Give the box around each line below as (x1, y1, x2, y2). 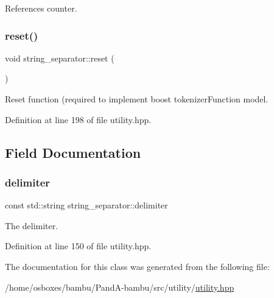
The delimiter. (5, 219, 58, 232)
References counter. (5, 2, 77, 14)
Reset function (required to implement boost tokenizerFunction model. (5, 93, 269, 105)
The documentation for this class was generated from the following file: (5, 260, 270, 272)
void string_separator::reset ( (5, 51, 114, 64)
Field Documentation (5, 143, 141, 161)
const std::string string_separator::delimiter (5, 199, 168, 211)
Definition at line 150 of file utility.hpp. (5, 239, 152, 252)
